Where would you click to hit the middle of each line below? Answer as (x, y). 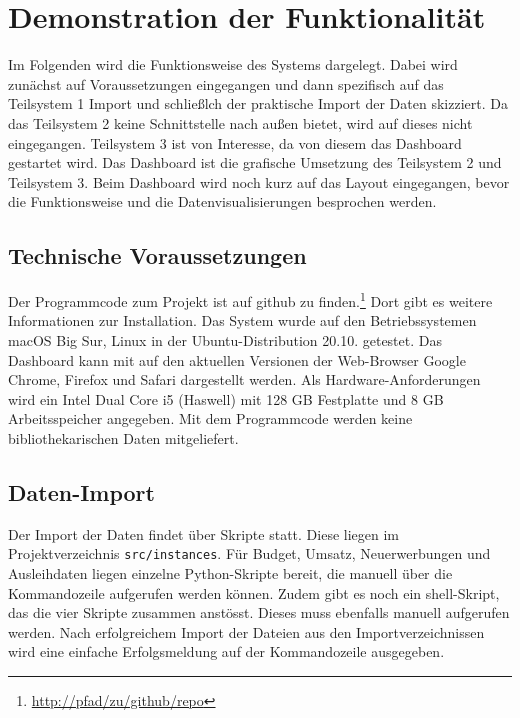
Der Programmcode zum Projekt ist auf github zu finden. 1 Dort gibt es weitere (250, 299)
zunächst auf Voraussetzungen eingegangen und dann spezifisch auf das (226, 83)
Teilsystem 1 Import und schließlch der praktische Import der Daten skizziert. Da (258, 103)
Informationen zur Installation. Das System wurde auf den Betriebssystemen (242, 320)
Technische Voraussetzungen (157, 255)
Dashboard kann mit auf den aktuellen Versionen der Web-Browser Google (237, 359)
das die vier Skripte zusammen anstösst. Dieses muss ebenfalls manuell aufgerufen (259, 612)
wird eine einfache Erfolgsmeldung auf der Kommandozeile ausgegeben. (226, 651)
